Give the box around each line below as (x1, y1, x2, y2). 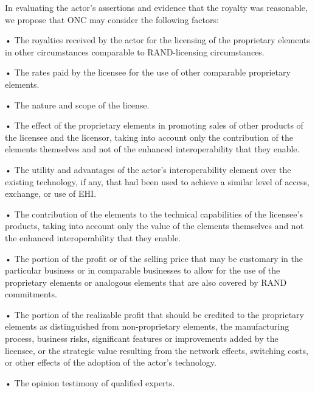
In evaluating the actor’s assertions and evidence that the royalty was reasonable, (5, 1, 308, 13)
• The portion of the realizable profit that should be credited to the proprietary (5, 308, 304, 320)
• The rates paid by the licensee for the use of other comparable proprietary (5, 66, 291, 79)
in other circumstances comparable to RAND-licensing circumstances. (5, 45, 265, 58)
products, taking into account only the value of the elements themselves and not (5, 219, 304, 232)
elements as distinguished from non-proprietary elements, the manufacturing (5, 320, 289, 333)
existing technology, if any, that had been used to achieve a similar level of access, (5, 175, 310, 188)
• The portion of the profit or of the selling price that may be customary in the (5, 252, 303, 264)
